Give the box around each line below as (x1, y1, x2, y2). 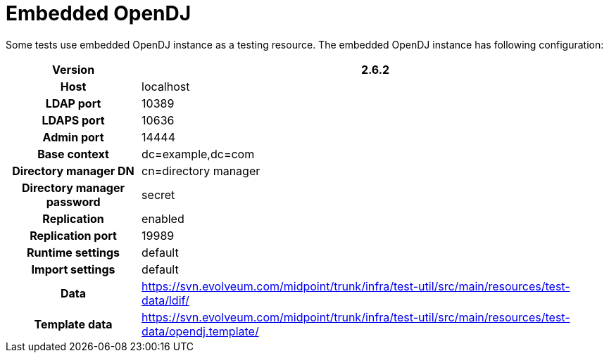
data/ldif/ (142, 293, 189, 307)
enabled (142, 211, 184, 226)
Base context (37, 146, 109, 161)
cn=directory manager (142, 163, 260, 178)
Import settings (31, 262, 115, 276)
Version (52, 62, 95, 77)
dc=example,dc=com (142, 146, 255, 161)
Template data (34, 317, 113, 331)
